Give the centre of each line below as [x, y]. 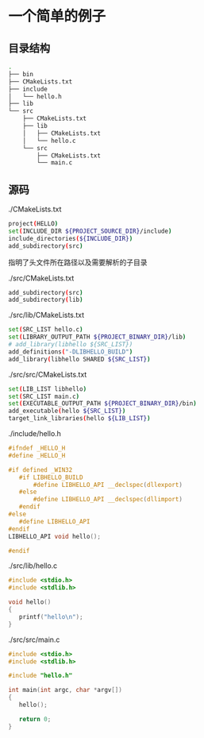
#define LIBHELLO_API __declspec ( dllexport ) [108, 485]
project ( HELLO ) [33, 224]
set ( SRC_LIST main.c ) [44, 396]
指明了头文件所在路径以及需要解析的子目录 [78, 262]
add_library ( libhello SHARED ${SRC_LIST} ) [79, 359]
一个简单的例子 [57, 16]
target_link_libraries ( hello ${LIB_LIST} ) [79, 419]
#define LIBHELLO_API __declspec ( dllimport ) [108, 500]
